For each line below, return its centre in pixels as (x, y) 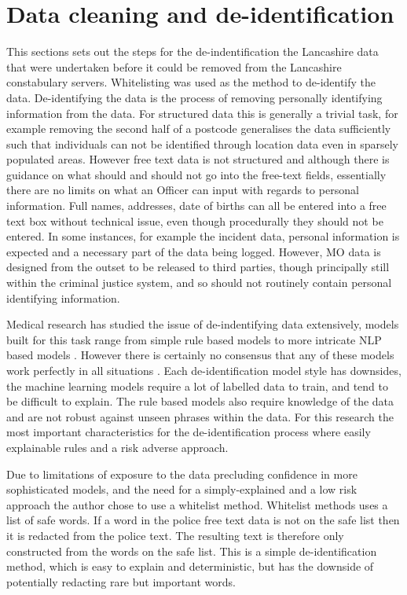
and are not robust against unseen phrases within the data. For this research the (200, 416)
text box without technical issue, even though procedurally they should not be (195, 220)
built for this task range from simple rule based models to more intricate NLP (194, 339)
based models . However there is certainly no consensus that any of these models (200, 355)
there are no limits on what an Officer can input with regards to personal (183, 190)
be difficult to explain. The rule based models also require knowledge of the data (200, 401)
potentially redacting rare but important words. (121, 581)
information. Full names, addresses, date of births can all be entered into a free (196, 206)
